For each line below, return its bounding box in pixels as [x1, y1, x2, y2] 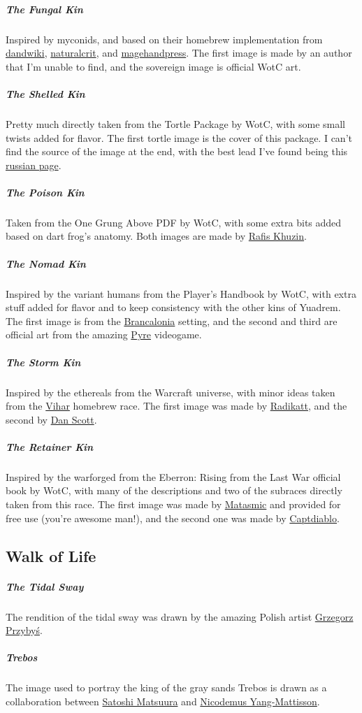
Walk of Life [6, 545, 96, 566]
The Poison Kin [6, 185, 85, 199]
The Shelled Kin [6, 86, 85, 101]
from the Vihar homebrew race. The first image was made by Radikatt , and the [6, 398, 347, 413]
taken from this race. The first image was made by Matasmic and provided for [6, 497, 341, 512]
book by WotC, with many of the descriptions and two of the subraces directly [6, 483, 342, 498]
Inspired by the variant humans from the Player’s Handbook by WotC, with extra [6, 286, 356, 301]
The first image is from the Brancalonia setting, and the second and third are [6, 313, 338, 328]
